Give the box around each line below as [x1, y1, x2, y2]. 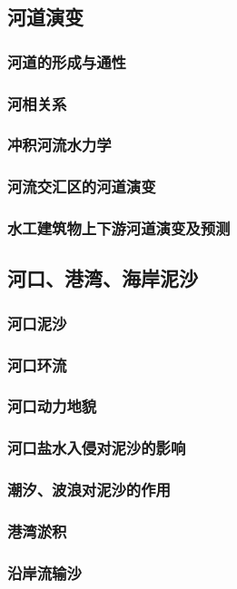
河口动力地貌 [7, 395, 97, 417]
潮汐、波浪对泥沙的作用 [7, 478, 171, 501]
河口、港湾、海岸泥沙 [7, 264, 198, 292]
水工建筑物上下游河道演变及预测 [7, 217, 231, 240]
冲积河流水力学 [7, 133, 112, 156]
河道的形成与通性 [7, 50, 126, 73]
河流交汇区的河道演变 [7, 175, 156, 198]
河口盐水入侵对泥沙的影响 [7, 437, 186, 459]
